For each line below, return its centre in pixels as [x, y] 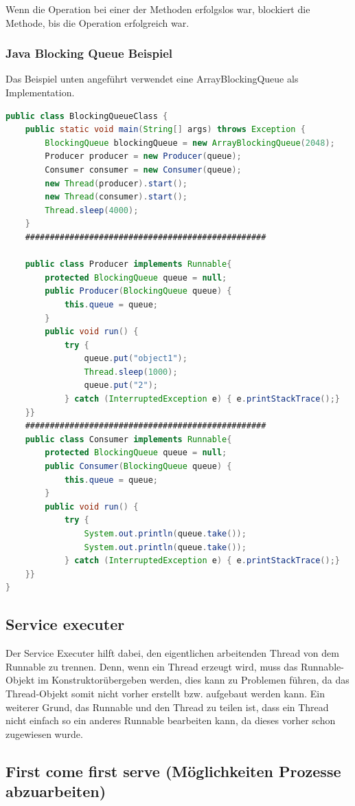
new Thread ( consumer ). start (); [116, 197]
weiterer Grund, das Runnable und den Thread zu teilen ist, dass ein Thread [167, 707]
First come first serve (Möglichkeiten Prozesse [173, 771]
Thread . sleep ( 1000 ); [131, 372]
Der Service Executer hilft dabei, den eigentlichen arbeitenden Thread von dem [172, 653]
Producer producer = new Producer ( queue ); [143, 156]
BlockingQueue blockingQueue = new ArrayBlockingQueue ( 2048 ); [190, 143]
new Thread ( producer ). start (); [116, 183]
